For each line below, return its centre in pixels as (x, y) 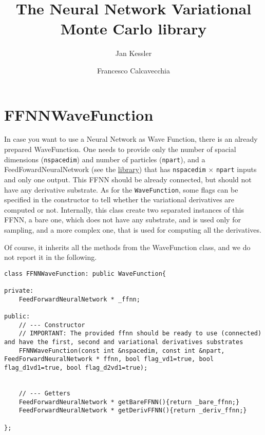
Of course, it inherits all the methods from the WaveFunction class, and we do (127, 247)
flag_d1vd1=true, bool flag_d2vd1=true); (76, 367)
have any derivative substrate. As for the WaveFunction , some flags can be (121, 189)
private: (19, 291)
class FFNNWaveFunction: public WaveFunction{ (85, 273)
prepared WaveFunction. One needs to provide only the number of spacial (120, 149)
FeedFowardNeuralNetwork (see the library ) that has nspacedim (105, 169)
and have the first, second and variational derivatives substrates (124, 342)
